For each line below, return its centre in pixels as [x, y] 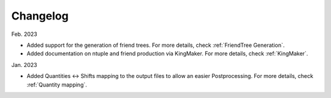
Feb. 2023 [24, 34]
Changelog [40, 16]
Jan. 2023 [24, 65]
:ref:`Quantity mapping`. [57, 85]
